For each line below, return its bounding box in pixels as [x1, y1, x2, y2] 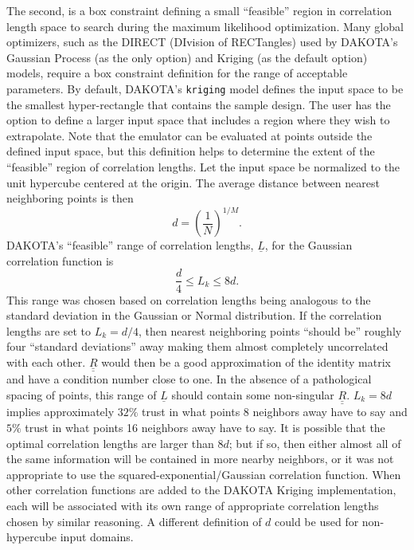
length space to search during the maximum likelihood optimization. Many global [6, 18, 404, 34]
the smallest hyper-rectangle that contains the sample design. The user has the [6, 96, 391, 112]
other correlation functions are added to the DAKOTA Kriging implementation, [6, 481, 396, 498]
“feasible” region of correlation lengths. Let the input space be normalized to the [6, 159, 400, 175]
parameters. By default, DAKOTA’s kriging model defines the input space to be [6, 80, 404, 96]
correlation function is [6, 252, 114, 269]
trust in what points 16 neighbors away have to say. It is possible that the [25, 418, 385, 435]
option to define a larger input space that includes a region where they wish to [6, 112, 390, 128]
